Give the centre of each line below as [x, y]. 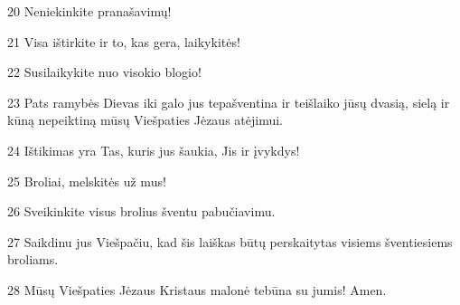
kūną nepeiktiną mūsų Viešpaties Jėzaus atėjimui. [146, 120]
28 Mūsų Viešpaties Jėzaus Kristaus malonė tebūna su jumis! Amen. [197, 289]
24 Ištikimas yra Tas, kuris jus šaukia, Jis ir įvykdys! [154, 150]
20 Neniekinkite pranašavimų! [89, 11]
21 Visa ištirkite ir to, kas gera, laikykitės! [124, 41]
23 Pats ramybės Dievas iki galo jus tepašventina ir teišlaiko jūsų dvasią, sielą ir [229, 102]
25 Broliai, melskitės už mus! [87, 181]
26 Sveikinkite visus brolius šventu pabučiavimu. [141, 211]
